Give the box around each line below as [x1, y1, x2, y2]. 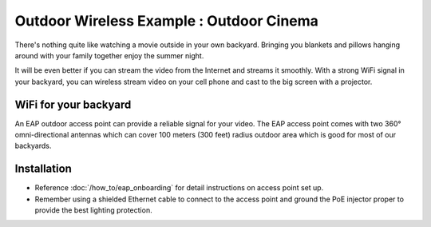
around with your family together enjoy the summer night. [14, 50, 204, 60]
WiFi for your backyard [14, 98, 132, 111]
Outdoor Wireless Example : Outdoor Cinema [14, 12, 319, 30]
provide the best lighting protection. [34, 205, 152, 215]
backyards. [14, 141, 52, 151]
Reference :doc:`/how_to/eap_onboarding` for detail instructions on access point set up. [34, 183, 324, 193]
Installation [14, 162, 72, 176]
